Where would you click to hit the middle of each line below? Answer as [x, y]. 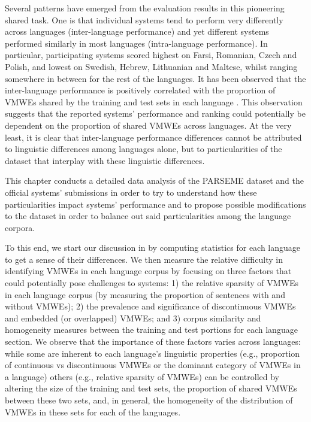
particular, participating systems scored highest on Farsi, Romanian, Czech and [151, 55]
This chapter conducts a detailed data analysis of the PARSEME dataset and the [154, 180]
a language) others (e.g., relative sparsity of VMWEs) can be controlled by [142, 376]
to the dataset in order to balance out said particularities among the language [148, 216]
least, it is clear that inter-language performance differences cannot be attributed [153, 137]
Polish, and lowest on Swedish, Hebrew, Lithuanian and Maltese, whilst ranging [151, 66]
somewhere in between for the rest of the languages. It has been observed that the [155, 78]
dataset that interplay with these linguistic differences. [105, 160]
